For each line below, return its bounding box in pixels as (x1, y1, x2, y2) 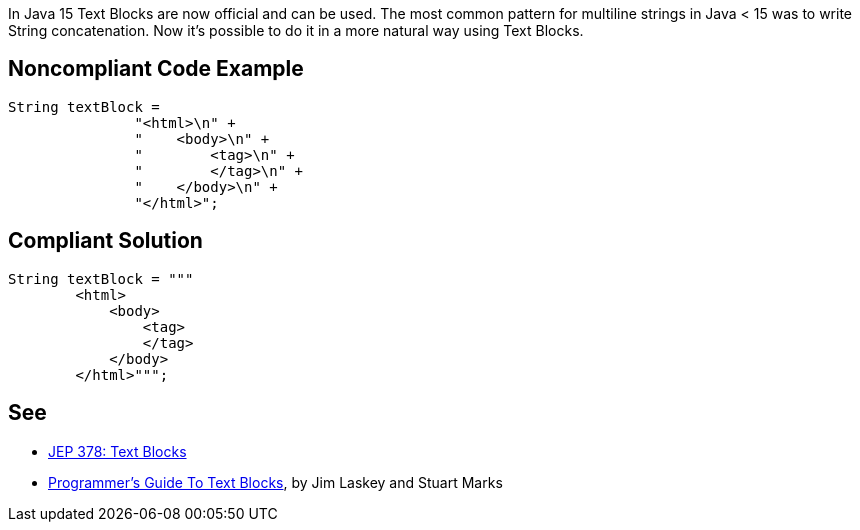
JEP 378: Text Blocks (48, 442, 187, 460)
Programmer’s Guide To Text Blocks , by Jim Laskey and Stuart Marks (48, 473, 503, 491)
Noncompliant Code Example (8, 56, 304, 82)
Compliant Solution (8, 228, 203, 254)
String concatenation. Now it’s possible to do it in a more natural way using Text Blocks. (8, 22, 584, 39)
